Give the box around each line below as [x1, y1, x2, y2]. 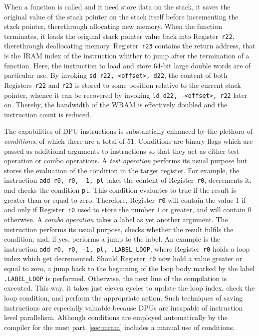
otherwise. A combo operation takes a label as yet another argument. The [4, 214, 228, 225]
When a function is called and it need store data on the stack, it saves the [4, 1, 231, 11]
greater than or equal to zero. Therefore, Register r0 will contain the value [4, 194, 234, 205]
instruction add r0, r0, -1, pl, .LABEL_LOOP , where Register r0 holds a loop [4, 243, 250, 254]
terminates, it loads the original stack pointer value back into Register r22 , [4, 30, 235, 41]
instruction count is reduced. [4, 109, 91, 119]
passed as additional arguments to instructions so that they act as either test [4, 145, 240, 156]
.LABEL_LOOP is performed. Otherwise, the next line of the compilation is [4, 273, 227, 283]
